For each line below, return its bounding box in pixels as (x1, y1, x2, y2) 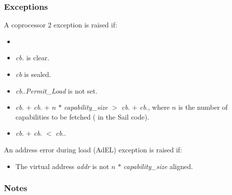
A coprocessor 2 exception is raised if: (4, 20, 117, 30)
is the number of (178, 102, 228, 112)
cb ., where (139, 102, 170, 112)
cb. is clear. (15, 52, 50, 63)
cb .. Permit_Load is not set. (15, 85, 98, 96)
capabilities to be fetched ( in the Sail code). (15, 111, 150, 122)
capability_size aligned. (123, 161, 193, 171)
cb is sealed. (15, 69, 51, 79)
